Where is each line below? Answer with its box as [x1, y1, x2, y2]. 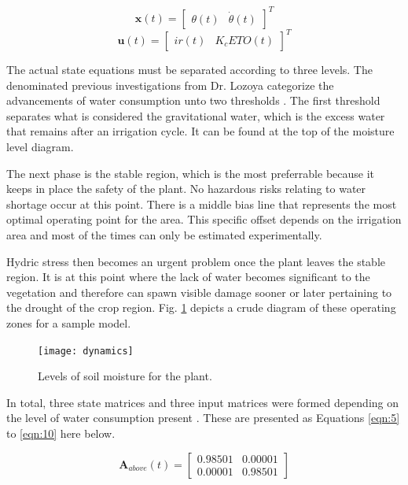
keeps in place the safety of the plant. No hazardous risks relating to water [6, 180, 366, 197]
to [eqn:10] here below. [6, 424, 116, 441]
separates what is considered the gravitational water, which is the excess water [6, 107, 385, 124]
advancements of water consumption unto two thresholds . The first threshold [6, 92, 380, 109]
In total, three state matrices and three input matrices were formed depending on [6, 394, 399, 410]
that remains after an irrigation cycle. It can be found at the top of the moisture [6, 123, 395, 139]
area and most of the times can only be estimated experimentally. [6, 226, 322, 242]
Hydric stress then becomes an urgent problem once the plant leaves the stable [6, 253, 386, 269]
